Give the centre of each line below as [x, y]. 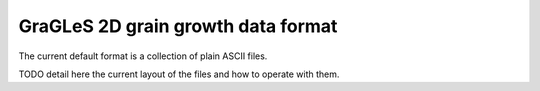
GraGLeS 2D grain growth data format [178, 26]
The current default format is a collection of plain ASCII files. [143, 56]
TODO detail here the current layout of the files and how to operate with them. [179, 74]
